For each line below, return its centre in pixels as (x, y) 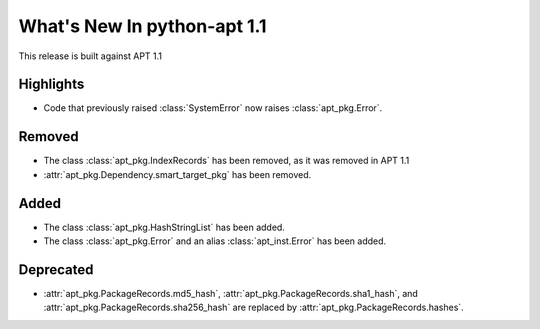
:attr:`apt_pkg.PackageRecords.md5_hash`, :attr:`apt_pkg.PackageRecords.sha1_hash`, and (231, 293)
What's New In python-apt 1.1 (142, 26)
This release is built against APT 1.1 (90, 56)
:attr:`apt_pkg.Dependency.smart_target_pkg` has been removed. (177, 174)
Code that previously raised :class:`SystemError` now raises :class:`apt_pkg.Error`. (213, 108)
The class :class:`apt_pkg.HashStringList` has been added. (164, 227)
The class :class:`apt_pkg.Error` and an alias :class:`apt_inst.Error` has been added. (215, 241)
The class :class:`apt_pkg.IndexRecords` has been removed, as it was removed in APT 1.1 (226, 161)
